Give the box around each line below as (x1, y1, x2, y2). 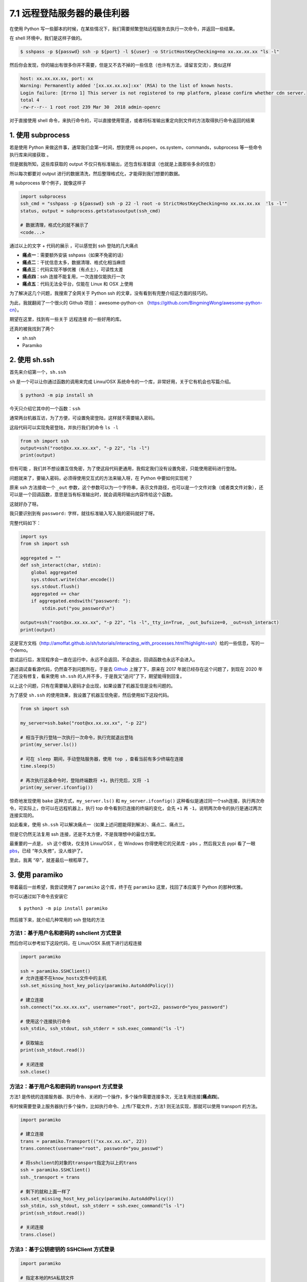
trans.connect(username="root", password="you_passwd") (20, 1146, 164, 1151)
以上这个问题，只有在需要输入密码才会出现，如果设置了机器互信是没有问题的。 (9, 683, 176, 689)
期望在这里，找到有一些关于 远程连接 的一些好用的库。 (9, 316, 124, 323)
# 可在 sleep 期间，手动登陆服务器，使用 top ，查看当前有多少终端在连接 (20, 756, 184, 762)
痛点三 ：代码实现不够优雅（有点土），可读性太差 (22, 267, 123, 272)
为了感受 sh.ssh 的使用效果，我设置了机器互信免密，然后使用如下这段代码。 (9, 692, 172, 698)
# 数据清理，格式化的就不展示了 (20, 222, 89, 228)
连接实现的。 (9, 812, 37, 818)
